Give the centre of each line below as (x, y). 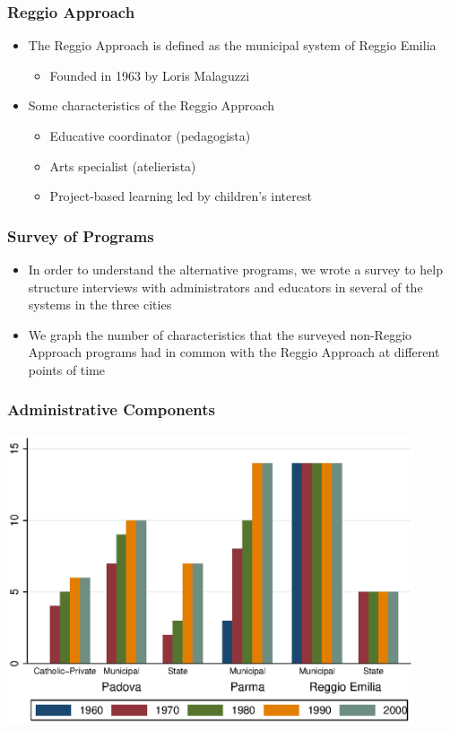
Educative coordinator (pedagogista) (150, 135)
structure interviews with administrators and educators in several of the (225, 287)
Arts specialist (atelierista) (123, 165)
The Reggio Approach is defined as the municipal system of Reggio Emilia (232, 45)
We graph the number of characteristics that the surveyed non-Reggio (220, 334)
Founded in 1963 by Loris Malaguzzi (150, 75)
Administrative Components (111, 409)
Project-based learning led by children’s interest (181, 196)
